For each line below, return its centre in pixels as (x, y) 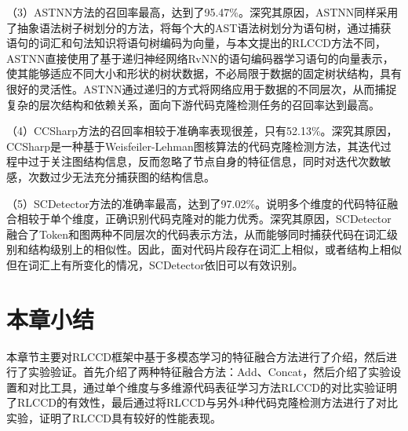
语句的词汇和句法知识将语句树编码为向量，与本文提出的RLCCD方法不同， (196, 43)
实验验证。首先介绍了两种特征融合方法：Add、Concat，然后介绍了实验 (209, 372)
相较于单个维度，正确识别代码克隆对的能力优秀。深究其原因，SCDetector (204, 219)
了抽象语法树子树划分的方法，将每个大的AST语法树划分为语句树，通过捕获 (199, 27)
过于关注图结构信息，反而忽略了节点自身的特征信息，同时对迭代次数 (204, 161)
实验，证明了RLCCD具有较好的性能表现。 (114, 418)
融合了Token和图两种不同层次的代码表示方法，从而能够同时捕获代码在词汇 (197, 234)
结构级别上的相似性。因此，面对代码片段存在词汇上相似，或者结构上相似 (215, 249)
